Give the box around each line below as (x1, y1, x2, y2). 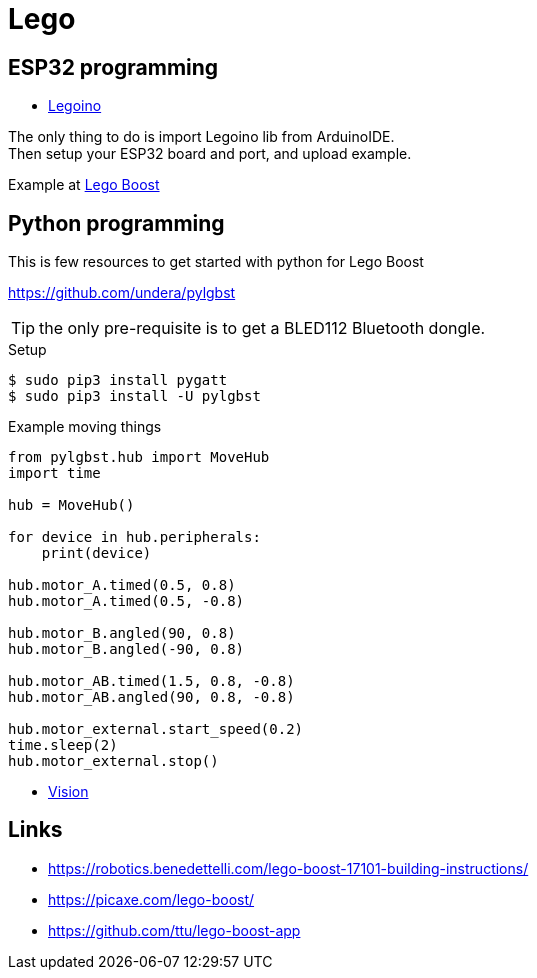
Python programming (8, 210, 225, 236)
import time (8, 465, 101, 482)
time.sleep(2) (8, 737, 118, 754)
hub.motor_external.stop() (8, 753, 219, 770)
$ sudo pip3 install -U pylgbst (8, 388, 261, 405)
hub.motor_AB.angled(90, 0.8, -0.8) (8, 689, 295, 706)
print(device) (41, 545, 152, 562)
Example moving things (8, 418, 162, 436)
